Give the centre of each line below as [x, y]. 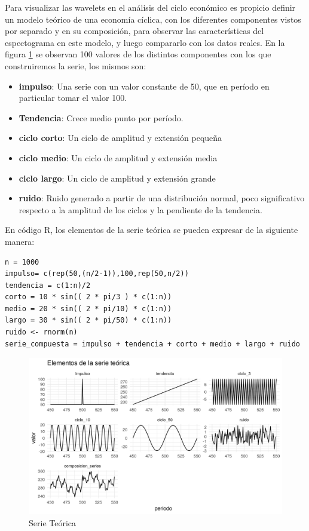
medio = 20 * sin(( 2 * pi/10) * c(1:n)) [88, 309]
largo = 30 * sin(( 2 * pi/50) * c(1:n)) [88, 320]
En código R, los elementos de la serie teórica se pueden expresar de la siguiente [152, 230]
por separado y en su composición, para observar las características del [134, 31]
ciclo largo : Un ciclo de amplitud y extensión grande [117, 178]
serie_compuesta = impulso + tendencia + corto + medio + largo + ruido [152, 344]
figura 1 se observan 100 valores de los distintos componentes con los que [138, 54]
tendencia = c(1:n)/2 [48, 285]
